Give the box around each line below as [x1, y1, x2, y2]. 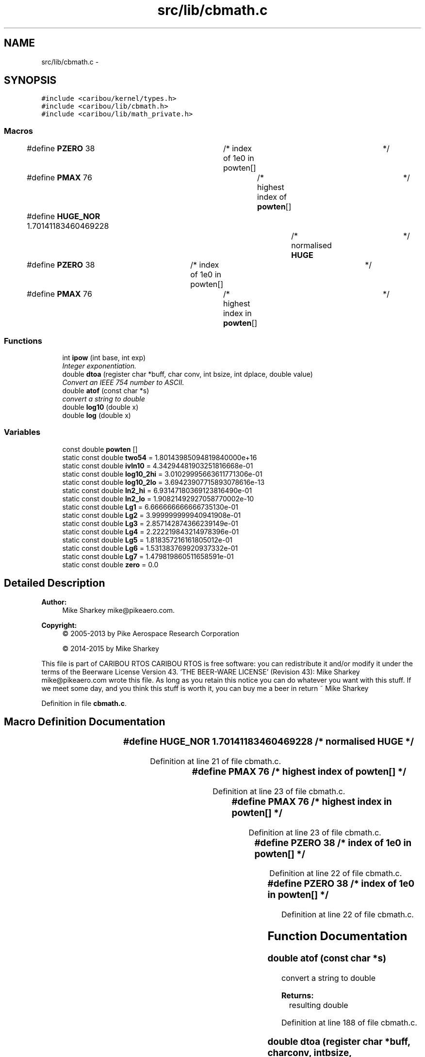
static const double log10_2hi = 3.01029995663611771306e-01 [62, 469, 262, 478]
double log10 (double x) [62, 402, 139, 411]
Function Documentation [267, 929, 408, 943]
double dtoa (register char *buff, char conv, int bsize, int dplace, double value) [62, 369, 313, 378]
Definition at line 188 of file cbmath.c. [281, 1017, 417, 1027]
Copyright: [41, 621, 77, 629]
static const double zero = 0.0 [62, 560, 159, 569]
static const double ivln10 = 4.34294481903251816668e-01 [62, 461, 253, 470]
